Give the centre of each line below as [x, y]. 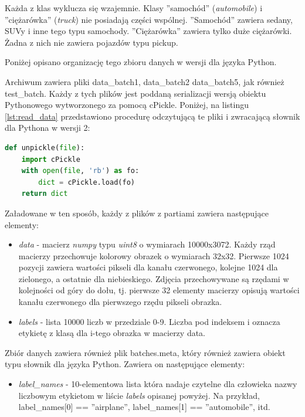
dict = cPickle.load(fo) [87, 182]
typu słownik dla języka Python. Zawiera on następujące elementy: [125, 364]
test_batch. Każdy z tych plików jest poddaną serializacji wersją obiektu [135, 93]
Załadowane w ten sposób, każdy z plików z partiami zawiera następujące [137, 213]
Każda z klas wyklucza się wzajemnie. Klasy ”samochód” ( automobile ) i [134, 8]
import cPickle [51, 159]
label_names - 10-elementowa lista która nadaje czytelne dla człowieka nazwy [158, 384]
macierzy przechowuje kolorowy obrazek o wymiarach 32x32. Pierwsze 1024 [154, 255]
